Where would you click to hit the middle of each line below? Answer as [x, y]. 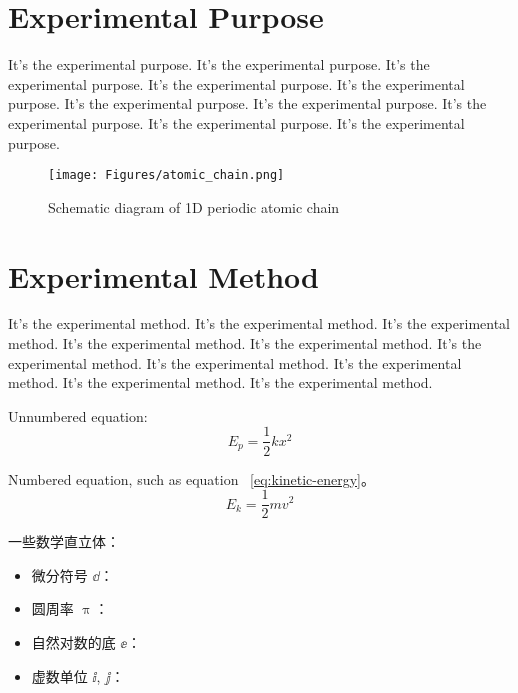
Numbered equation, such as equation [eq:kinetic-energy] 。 [191, 478]
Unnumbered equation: [78, 415]
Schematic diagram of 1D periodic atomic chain [194, 206]
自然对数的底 [73, 641]
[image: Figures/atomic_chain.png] [166, 175]
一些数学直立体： [64, 541]
